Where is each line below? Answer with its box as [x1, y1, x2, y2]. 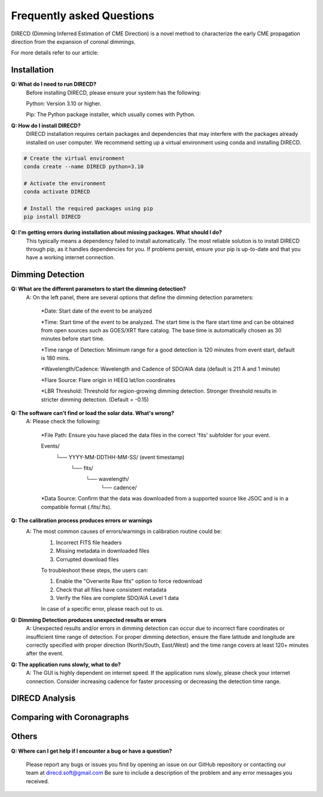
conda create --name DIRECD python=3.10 [23, 163, 144, 170]
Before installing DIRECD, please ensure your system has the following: [26, 89, 202, 96]
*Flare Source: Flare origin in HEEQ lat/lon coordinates [41, 376, 176, 383]
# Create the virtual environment [23, 154, 125, 162]
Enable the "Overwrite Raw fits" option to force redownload [56, 578, 203, 585]
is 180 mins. [41, 354, 71, 362]
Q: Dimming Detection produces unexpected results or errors [11, 616, 167, 623]
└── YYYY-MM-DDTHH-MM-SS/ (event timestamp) [56, 453, 185, 460]
